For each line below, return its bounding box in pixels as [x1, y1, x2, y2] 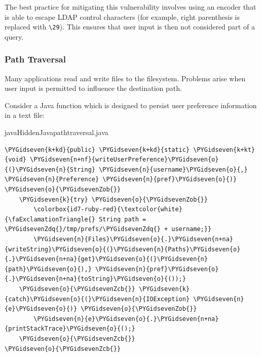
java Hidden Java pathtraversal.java [5, 127, 108, 138]
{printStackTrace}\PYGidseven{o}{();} [5, 325, 135, 333]
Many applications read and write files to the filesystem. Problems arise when [5, 73, 246, 83]
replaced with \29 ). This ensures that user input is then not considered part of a [5, 21, 255, 32]
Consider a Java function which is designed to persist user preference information [5, 100, 257, 110]
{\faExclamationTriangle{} [5, 215, 95, 223]
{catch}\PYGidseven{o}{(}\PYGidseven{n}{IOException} [5, 295, 190, 303]
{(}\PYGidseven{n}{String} [5, 166, 95, 173]
